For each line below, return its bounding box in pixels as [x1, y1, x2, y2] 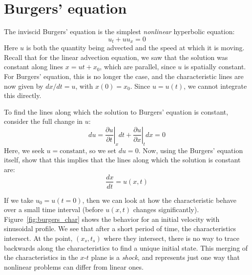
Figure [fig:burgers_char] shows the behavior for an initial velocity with [4, 214, 220, 224]
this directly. [4, 90, 42, 100]
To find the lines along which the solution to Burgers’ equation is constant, [4, 106, 229, 117]
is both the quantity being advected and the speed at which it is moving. [26, 42, 245, 53]
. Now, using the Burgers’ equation [138, 145, 243, 155]
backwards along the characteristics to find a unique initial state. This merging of [4, 242, 248, 253]
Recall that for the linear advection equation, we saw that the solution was [4, 52, 228, 62]
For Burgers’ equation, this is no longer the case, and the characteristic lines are [4, 71, 244, 81]
